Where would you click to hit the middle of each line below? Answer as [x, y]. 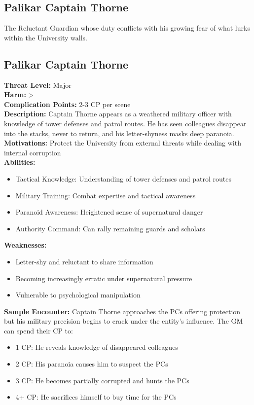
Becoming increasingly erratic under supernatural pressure [104, 278]
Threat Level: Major [38, 85]
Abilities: [20, 162]
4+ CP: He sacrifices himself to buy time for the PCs [96, 397]
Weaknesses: [25, 245]
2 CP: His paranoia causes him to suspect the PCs [92, 364]
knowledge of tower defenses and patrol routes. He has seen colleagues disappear [125, 123]
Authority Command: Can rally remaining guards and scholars [110, 228]
